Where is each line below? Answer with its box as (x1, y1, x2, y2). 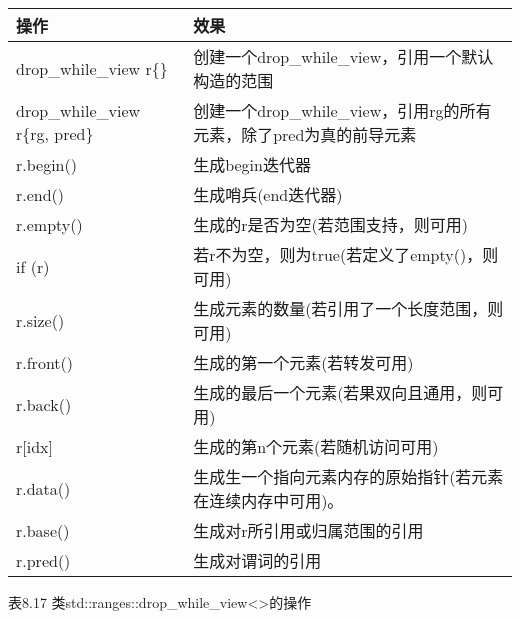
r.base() (16, 518, 70, 542)
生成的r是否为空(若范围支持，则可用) (193, 213, 468, 236)
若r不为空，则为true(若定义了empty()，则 (193, 243, 499, 266)
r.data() (16, 476, 71, 500)
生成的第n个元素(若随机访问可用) (193, 435, 439, 458)
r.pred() (16, 548, 71, 572)
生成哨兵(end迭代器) (193, 183, 343, 206)
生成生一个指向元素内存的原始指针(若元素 (193, 465, 504, 488)
